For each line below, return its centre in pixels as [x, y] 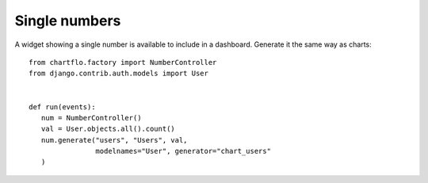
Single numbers [68, 21]
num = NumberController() [91, 118]
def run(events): [62, 107]
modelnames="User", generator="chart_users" [183, 151]
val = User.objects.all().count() [108, 129]
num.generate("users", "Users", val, [114, 140]
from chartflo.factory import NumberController [123, 62]
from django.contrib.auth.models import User [119, 74]
